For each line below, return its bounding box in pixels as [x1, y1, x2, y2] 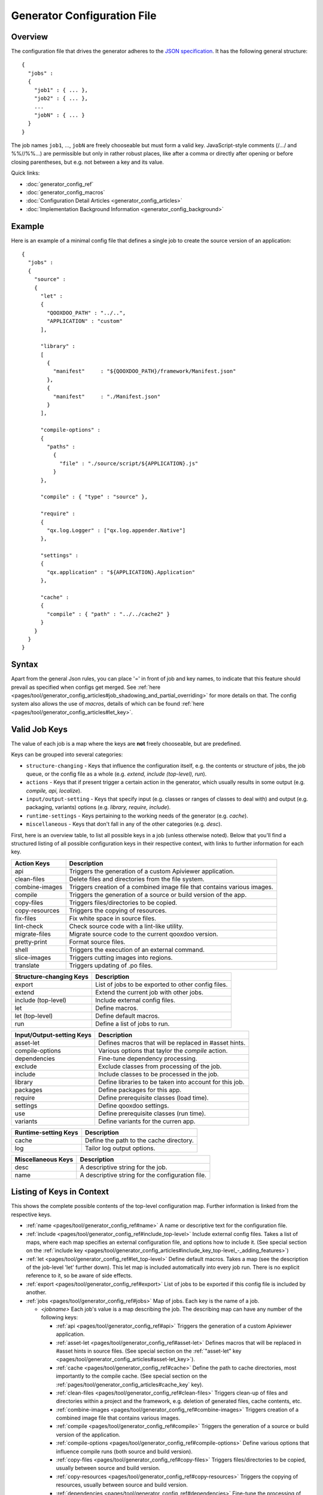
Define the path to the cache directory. [84, 1136, 194, 1145]
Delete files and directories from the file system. [69, 875, 205, 883]
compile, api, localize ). [26, 787, 82, 794]
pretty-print [14, 938, 47, 946]
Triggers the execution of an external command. [69, 945, 205, 954]
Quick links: [11, 169, 40, 176]
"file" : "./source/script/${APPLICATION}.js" [59, 460, 199, 466]
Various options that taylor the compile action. [98, 1046, 228, 1055]
